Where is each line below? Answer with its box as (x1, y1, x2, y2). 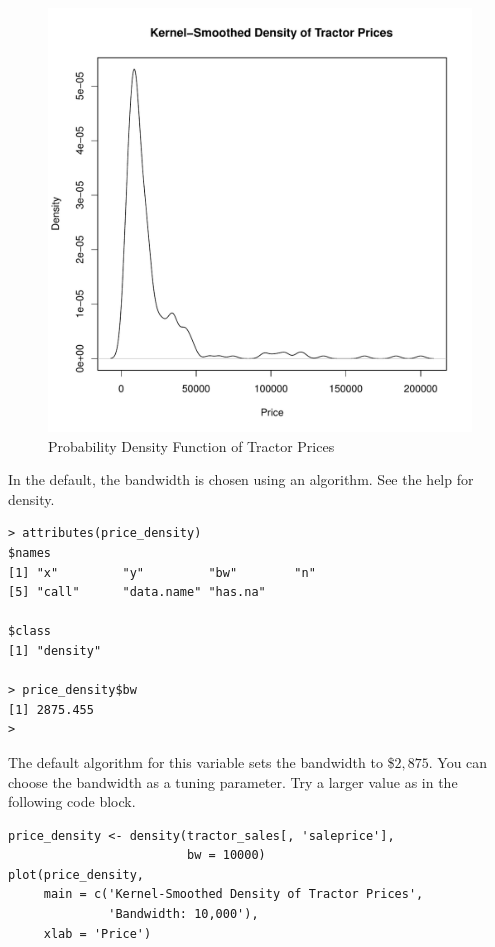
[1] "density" (8, 643, 102, 658)
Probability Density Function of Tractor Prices (48, 435, 335, 456)
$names (8, 545, 51, 560)
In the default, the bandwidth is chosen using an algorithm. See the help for (8, 469, 474, 490)
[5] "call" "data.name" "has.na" (8, 585, 266, 600)
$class (8, 624, 51, 639)
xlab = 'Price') (43, 926, 152, 941)
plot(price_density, (8, 867, 145, 882)
